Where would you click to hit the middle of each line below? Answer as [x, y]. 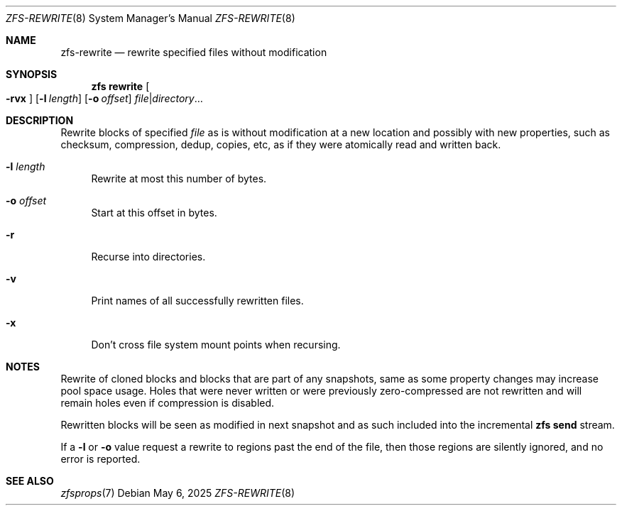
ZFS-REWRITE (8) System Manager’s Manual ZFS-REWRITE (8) [151, 18]
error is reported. [100, 459]
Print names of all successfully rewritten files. [197, 301]
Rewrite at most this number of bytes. [179, 178]
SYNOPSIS [32, 74]
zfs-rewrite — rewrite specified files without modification [194, 52]
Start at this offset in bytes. [154, 213]
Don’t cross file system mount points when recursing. [216, 345]
